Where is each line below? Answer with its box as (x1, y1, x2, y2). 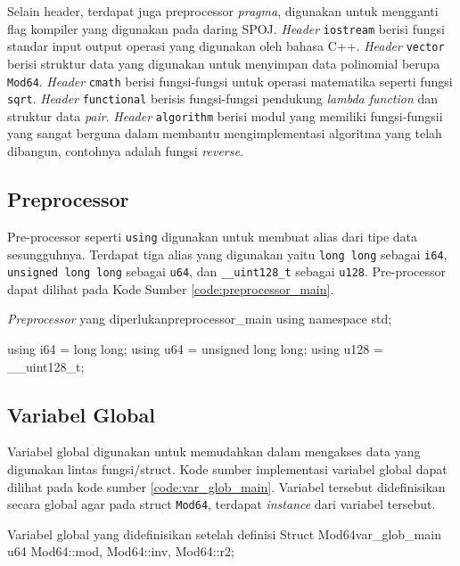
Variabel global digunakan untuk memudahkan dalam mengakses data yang (7, 442, 421, 461)
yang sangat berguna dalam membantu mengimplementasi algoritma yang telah (7, 124, 442, 143)
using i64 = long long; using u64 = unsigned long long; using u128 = (7, 340, 383, 358)
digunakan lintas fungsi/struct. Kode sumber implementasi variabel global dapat (7, 460, 448, 478)
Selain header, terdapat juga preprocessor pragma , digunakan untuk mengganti (7, 2, 439, 20)
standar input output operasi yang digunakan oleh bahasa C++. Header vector (7, 37, 445, 55)
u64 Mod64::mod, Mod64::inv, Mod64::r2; (7, 542, 234, 561)
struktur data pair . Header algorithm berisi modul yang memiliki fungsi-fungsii (7, 106, 443, 125)
